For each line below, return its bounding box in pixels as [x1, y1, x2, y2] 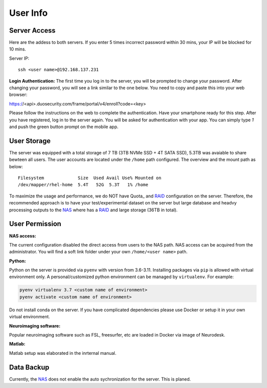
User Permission [9, 220, 61, 228]
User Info [9, 7, 48, 18]
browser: [9, 92, 28, 97]
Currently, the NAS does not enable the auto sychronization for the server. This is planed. [9, 376, 191, 382]
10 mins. [9, 46, 26, 52]
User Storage [9, 137, 51, 145]
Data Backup [9, 363, 49, 371]
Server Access [9, 26, 56, 35]
